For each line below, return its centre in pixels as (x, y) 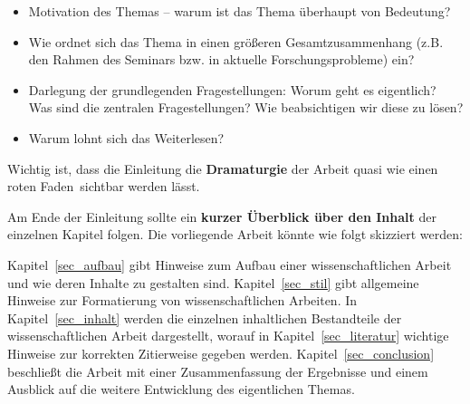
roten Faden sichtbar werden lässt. (104, 186)
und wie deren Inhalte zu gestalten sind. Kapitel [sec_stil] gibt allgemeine (213, 282)
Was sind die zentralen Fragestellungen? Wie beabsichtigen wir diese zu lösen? (246, 107)
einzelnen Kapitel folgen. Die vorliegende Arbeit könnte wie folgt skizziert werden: (235, 234)
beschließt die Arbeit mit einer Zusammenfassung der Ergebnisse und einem (218, 371)
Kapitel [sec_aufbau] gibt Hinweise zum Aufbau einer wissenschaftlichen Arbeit (230, 264)
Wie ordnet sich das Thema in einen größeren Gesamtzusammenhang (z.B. (236, 41)
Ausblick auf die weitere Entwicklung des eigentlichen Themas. (181, 389)
